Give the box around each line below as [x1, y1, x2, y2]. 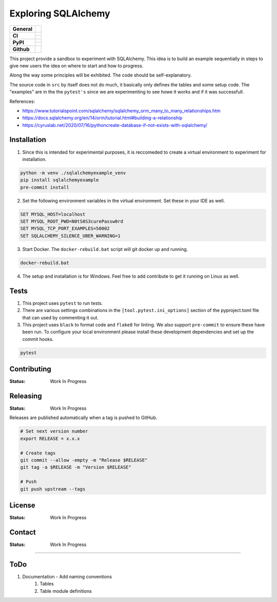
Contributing [9, 365, 51, 374]
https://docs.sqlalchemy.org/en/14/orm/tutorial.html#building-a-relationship [22, 115, 183, 121]
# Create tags [20, 450, 56, 456]
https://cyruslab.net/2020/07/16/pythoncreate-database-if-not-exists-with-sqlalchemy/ [22, 122, 208, 128]
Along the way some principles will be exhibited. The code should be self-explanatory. [9, 72, 192, 78]
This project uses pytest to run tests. [22, 300, 103, 306]
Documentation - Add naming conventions [22, 573, 112, 579]
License [9, 501, 35, 509]
